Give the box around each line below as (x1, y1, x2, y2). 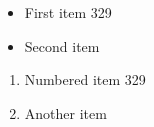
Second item (24, 35, 100, 56)
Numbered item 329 (24, 69, 146, 90)
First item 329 (24, 2, 112, 22)
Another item (24, 102, 107, 123)
